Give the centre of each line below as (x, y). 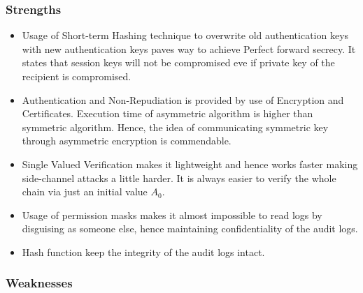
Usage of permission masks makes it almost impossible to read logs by (172, 215)
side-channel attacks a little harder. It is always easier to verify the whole (179, 178)
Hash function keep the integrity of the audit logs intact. (143, 251)
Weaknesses (39, 283)
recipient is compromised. (77, 76)
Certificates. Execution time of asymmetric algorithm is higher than (168, 113)
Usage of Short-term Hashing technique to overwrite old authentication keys (185, 35)
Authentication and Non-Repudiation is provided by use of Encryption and (183, 99)
